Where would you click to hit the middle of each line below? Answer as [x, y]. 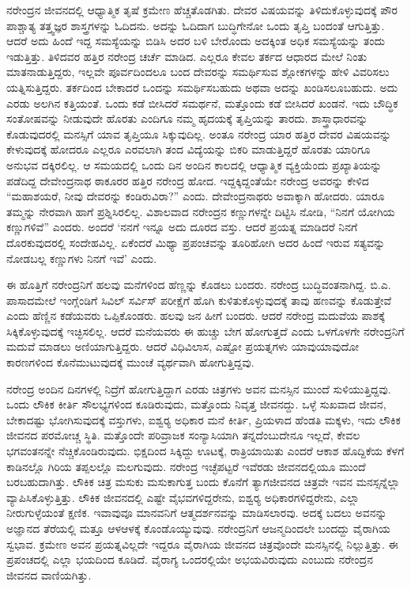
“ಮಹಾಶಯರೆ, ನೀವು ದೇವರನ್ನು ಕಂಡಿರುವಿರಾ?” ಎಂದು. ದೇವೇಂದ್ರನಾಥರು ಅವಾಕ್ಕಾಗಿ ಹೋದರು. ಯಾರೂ [196, 196]
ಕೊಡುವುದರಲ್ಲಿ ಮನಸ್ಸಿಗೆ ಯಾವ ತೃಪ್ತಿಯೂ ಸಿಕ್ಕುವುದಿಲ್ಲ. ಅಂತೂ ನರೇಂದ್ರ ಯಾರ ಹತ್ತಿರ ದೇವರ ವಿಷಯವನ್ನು [199, 133]
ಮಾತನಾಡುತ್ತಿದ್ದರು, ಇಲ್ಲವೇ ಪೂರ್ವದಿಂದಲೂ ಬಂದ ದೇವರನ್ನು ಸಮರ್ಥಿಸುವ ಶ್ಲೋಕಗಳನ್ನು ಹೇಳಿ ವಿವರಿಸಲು [198, 72]
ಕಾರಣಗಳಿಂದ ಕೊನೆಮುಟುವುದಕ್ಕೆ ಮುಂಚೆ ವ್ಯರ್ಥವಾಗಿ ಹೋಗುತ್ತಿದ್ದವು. [130, 362]
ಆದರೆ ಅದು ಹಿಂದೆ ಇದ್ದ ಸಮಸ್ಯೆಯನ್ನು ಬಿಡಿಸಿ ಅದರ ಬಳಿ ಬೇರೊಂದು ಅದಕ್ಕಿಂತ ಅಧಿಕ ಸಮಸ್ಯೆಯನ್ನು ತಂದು [196, 41]
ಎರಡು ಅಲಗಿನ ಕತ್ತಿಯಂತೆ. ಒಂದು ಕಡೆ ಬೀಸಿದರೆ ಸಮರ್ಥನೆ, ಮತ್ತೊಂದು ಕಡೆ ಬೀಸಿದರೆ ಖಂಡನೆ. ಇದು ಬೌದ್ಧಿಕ [202, 103]
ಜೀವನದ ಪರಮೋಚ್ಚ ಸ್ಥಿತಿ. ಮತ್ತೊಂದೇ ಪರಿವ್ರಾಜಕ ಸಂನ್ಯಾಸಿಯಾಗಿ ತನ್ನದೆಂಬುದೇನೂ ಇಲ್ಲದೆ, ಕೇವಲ [183, 435]
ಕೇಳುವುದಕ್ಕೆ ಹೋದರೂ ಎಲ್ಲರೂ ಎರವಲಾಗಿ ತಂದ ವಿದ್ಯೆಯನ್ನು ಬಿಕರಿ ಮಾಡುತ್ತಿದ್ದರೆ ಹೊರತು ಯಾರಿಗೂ [189, 149]
